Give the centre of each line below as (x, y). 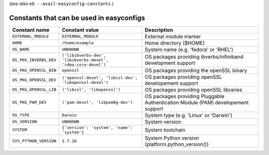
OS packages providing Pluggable (185, 96)
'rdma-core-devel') (84, 65)
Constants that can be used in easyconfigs (77, 18)
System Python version (172, 138)
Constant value (80, 30)
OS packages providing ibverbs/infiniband (194, 57)
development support (170, 63)
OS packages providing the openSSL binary (196, 70)
